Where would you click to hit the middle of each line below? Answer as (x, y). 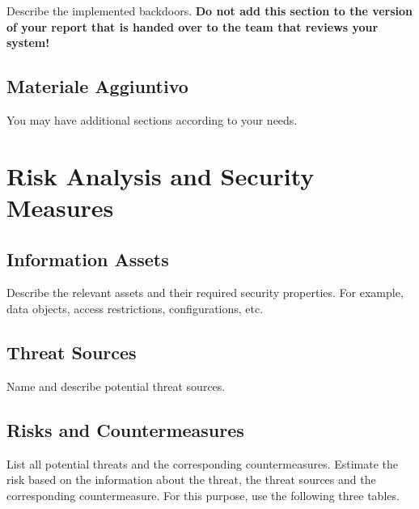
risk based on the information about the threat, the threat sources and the (191, 479)
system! (28, 42)
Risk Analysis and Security (161, 175)
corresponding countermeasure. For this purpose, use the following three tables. (203, 495)
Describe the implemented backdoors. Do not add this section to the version (210, 11)
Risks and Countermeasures (125, 429)
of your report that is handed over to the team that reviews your (193, 26)
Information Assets (88, 259)
